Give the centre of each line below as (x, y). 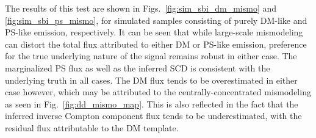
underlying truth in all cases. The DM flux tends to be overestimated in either (151, 80)
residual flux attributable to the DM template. (92, 127)
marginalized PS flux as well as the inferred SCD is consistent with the (138, 67)
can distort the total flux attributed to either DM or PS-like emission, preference (156, 44)
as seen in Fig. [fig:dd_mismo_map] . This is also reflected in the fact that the (152, 103)
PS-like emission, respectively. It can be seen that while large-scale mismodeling (154, 32)
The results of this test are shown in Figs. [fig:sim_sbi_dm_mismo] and (141, 8)
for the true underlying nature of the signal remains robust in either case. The (151, 56)
